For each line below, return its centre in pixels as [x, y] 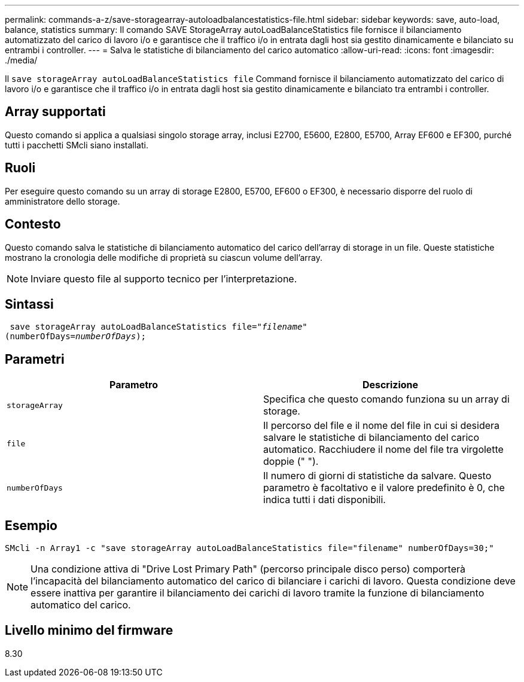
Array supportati [55, 112]
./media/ [21, 60]
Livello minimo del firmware [89, 631]
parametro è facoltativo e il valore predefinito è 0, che [384, 488]
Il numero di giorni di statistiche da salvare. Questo [377, 476]
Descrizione [390, 385]
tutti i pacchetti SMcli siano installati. [77, 145]
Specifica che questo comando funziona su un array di [386, 399]
